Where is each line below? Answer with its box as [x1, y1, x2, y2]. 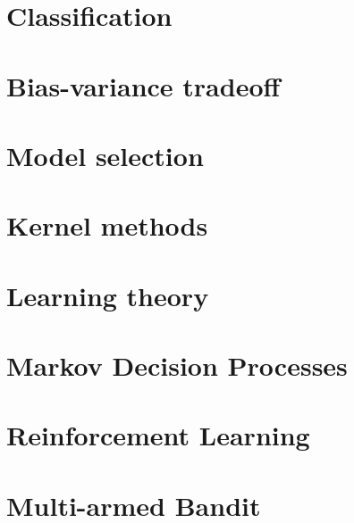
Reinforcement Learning [6, 417, 310, 453]
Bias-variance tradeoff [6, 67, 281, 104]
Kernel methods [6, 207, 208, 244]
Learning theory [6, 277, 209, 313]
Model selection [6, 137, 204, 173]
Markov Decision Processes [6, 347, 348, 384]
